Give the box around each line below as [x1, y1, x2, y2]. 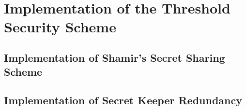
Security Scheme [4, 17, 116, 37]
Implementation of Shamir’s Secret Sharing [4, 50, 225, 65]
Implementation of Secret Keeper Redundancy [4, 93, 243, 108]
